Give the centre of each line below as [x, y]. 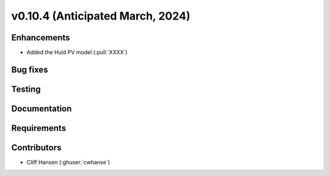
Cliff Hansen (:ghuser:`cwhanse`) [68, 163]
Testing [26, 89]
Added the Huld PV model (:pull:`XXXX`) [77, 53]
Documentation [42, 108]
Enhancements [41, 38]
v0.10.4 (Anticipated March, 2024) [101, 16]
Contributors [36, 148]
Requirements [39, 128]
